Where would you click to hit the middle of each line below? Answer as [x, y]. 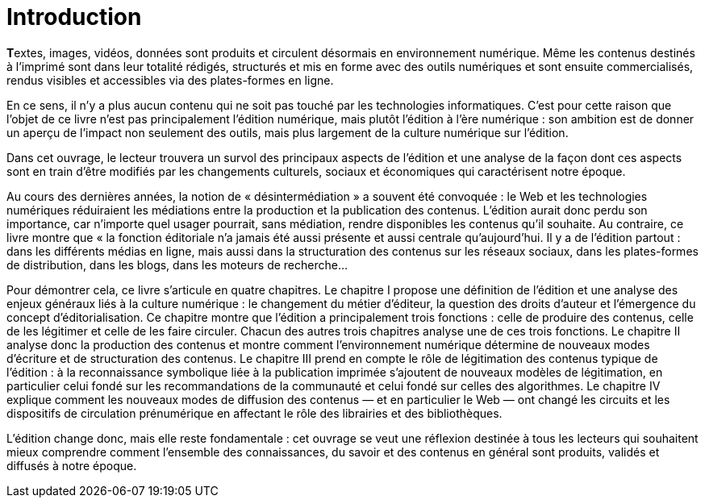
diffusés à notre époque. [72, 465]
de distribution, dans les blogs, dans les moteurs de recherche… [177, 264]
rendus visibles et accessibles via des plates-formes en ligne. [170, 80]
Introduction [74, 17]
